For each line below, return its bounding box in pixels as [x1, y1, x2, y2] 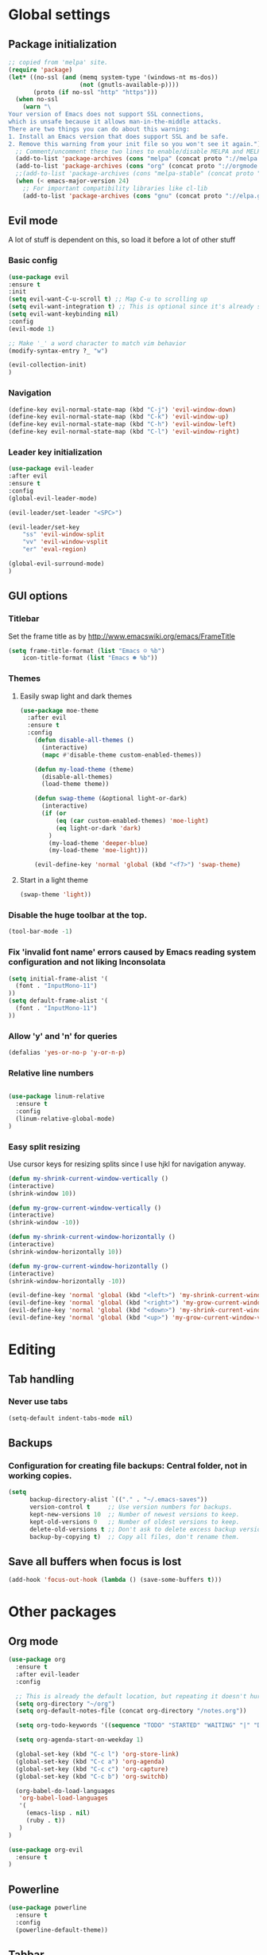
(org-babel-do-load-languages [15, 1787, 115, 1795]
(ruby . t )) [25, 1816, 66, 1825]
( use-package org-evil [8, 1846, 83, 1854]
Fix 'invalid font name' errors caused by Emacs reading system [8, 946, 257, 958]
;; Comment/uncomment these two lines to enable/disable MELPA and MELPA [15, 148, 265, 155]
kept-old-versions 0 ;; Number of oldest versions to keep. [29, 1517, 240, 1526]
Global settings [8, 6, 111, 24]
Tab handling [8, 1372, 75, 1386]
